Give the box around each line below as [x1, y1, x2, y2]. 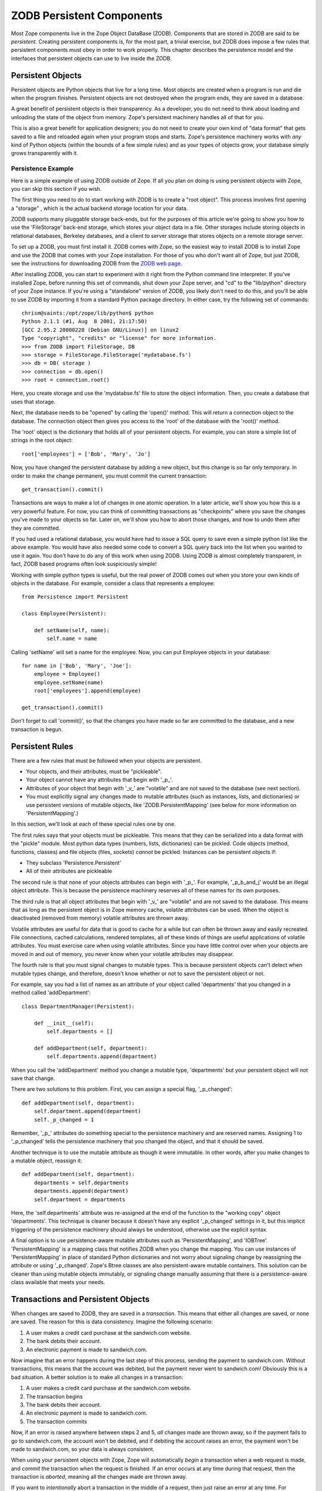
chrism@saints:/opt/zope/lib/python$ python [21, 310, 154, 316]
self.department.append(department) [33, 1108, 141, 1115]
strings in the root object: [11, 437, 73, 444]
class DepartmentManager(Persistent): [21, 1003, 135, 1010]
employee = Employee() [33, 671, 101, 678]
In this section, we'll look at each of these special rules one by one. [11, 821, 176, 828]
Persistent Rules [11, 741, 74, 751]
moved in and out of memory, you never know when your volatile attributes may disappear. [11, 950, 234, 957]
